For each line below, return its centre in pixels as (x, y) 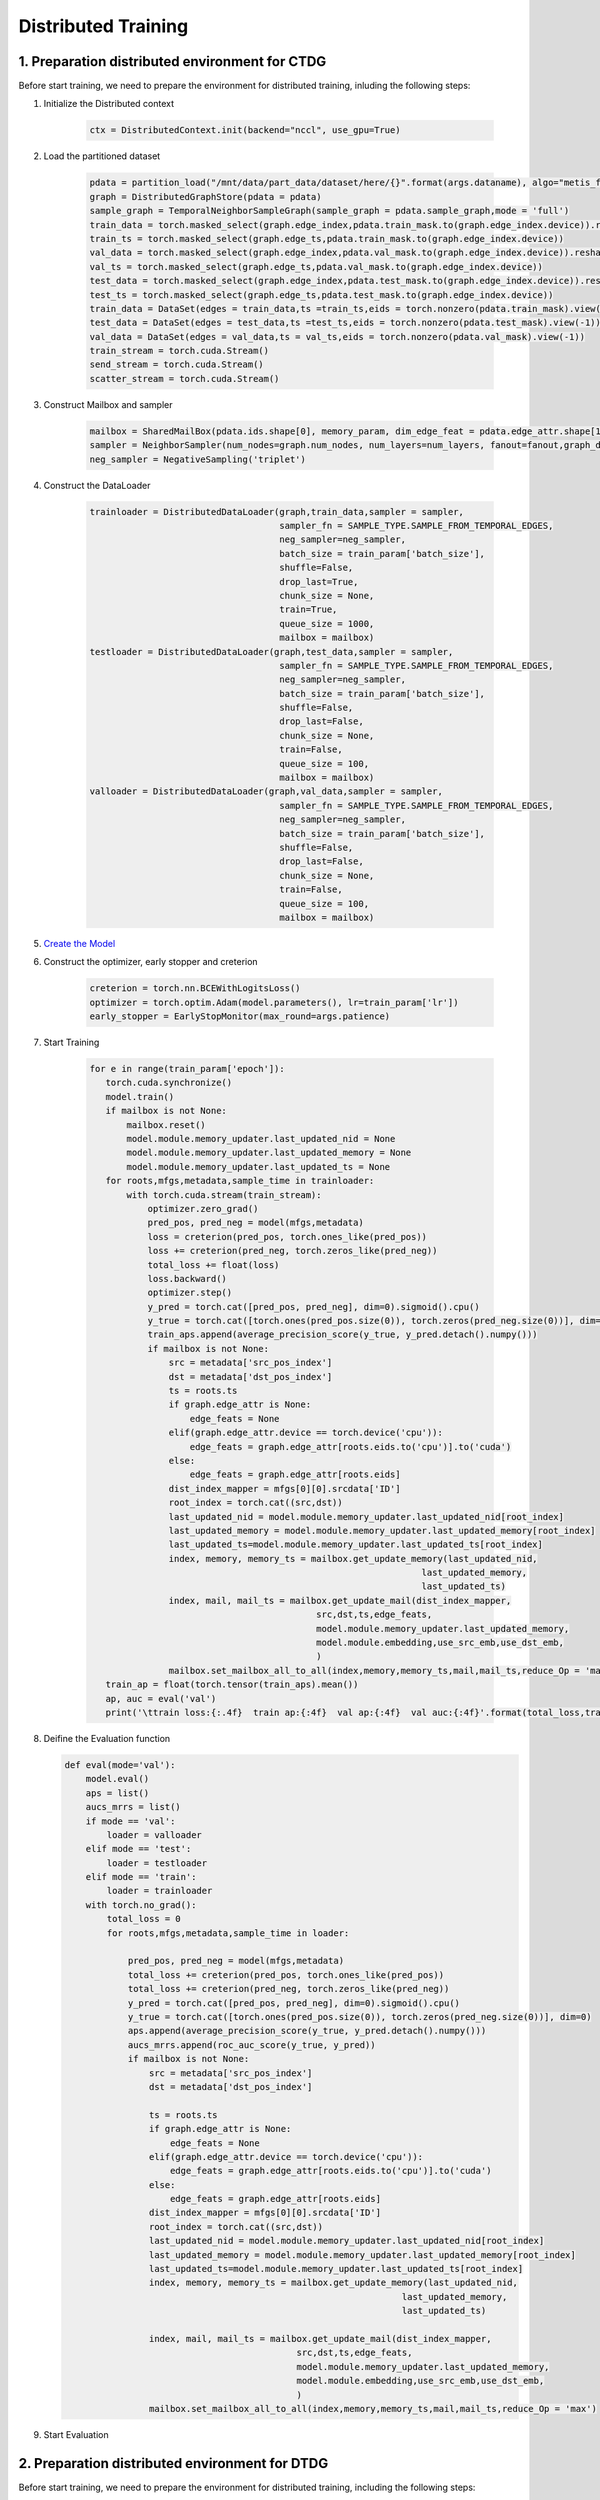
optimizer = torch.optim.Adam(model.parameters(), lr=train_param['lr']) (274, 1002)
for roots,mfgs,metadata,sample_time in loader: (228, 1933)
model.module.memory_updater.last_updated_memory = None (269, 1153)
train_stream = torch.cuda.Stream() (179, 351)
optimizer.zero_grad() (203, 1208)
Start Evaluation (76, 2434)
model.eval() (117, 1779)
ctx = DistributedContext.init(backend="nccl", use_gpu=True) (245, 130)
